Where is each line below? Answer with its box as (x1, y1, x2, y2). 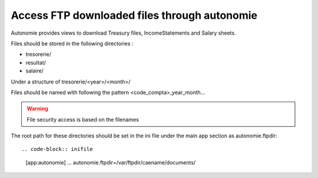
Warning (26, 105, 48, 112)
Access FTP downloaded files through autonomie (11, 9, 257, 22)
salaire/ (25, 68, 44, 75)
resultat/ (25, 59, 47, 66)
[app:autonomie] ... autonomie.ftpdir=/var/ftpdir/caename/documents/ (25, 159, 196, 166)
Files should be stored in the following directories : (11, 40, 134, 47)
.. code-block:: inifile (21, 146, 93, 153)
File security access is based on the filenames (26, 116, 140, 123)
